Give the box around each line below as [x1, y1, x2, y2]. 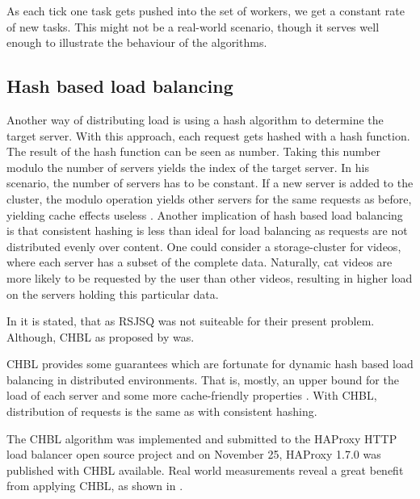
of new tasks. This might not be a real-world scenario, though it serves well [6, 18, 380, 35]
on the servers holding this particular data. [6, 285, 219, 302]
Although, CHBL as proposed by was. [6, 328, 195, 345]
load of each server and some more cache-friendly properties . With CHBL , [6, 387, 377, 404]
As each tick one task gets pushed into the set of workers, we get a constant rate [6, 2, 405, 19]
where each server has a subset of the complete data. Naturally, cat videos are [6, 254, 393, 270]
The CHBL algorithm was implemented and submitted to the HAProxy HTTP [6, 430, 397, 447]
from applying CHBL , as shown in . [6, 477, 183, 494]
